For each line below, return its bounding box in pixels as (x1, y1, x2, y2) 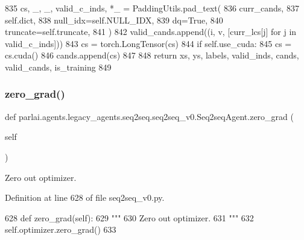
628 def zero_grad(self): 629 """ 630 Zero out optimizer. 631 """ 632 (5, 211, 254, 224)
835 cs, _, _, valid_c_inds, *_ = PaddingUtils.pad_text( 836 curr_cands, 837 (5, 2, 299, 14)
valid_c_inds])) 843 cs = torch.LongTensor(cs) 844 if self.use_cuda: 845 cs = (5, 37, 292, 49)
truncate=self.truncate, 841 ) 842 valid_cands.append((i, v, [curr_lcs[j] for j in (5, 25, 297, 38)
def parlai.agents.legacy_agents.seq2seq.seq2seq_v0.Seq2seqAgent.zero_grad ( (5, 110, 294, 122)
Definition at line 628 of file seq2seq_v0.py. (5, 191, 165, 204)
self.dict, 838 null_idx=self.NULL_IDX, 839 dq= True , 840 (5, 13, 223, 26)
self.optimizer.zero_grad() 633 (5, 223, 116, 236)
